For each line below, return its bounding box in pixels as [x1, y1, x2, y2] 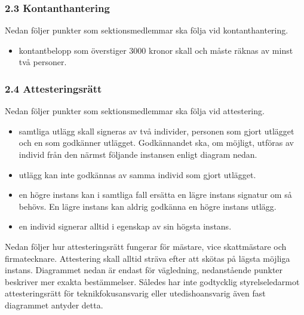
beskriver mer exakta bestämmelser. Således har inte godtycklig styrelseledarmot [5, 275, 300, 288]
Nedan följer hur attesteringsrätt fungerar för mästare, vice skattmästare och [5, 240, 287, 252]
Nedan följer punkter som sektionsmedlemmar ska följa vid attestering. [5, 105, 265, 117]
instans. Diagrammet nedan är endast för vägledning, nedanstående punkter [5, 264, 283, 276]
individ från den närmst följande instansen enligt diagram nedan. [19, 148, 257, 160]
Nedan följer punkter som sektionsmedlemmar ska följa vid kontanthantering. [5, 24, 288, 36]
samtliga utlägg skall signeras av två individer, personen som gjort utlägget [19, 124, 294, 137]
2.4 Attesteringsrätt [5, 81, 102, 96]
